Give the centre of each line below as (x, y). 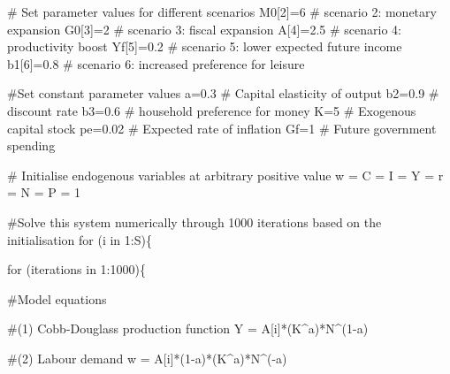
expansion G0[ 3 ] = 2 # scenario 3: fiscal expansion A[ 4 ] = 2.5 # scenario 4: (204, 29)
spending (31, 145)
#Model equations (57, 298)
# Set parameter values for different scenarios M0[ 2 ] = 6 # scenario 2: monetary (222, 11)
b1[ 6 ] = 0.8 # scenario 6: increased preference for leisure (156, 63)
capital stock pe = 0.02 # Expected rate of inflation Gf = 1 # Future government (222, 128)
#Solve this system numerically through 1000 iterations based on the (194, 221)
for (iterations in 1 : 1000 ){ (76, 269)
